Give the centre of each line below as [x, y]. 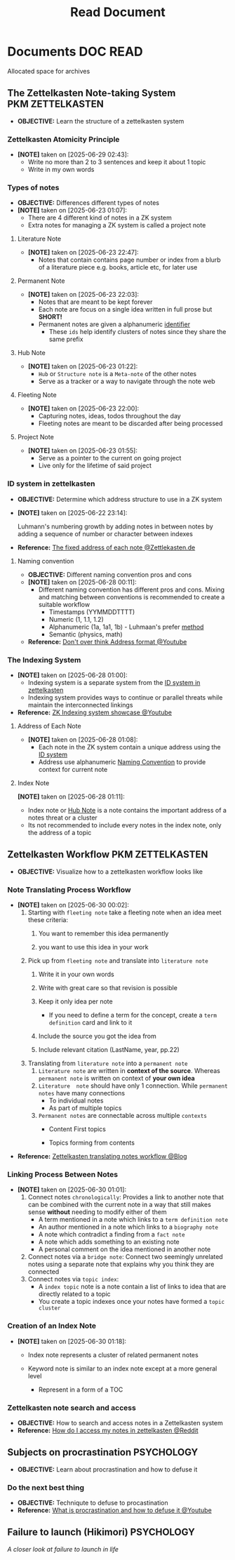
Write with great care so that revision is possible [108, 988]
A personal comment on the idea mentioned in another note [125, 1249]
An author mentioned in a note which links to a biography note [128, 1227]
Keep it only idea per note [76, 1001]
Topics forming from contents [92, 1143]
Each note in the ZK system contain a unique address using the [129, 747]
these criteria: [48, 920]
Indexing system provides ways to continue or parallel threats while [125, 697]
